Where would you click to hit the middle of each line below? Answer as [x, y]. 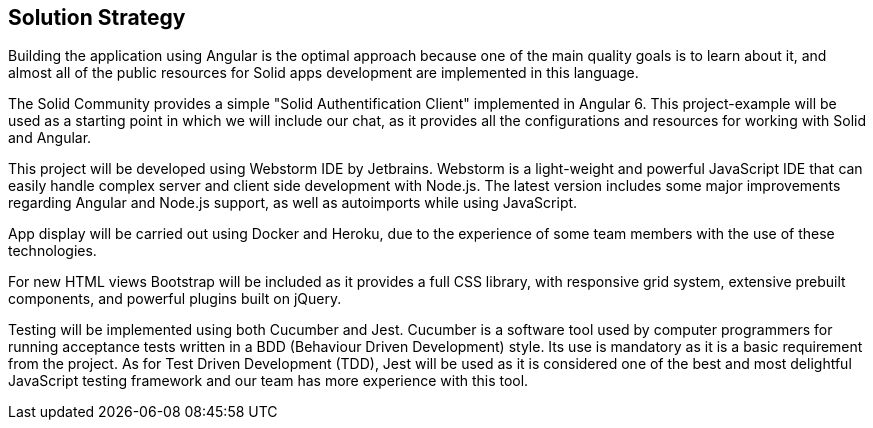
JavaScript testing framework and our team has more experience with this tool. [268, 381]
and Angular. [50, 138]
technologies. [52, 251]
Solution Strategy [97, 17]
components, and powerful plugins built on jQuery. [175, 299]
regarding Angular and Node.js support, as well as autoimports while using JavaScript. [293, 203]
